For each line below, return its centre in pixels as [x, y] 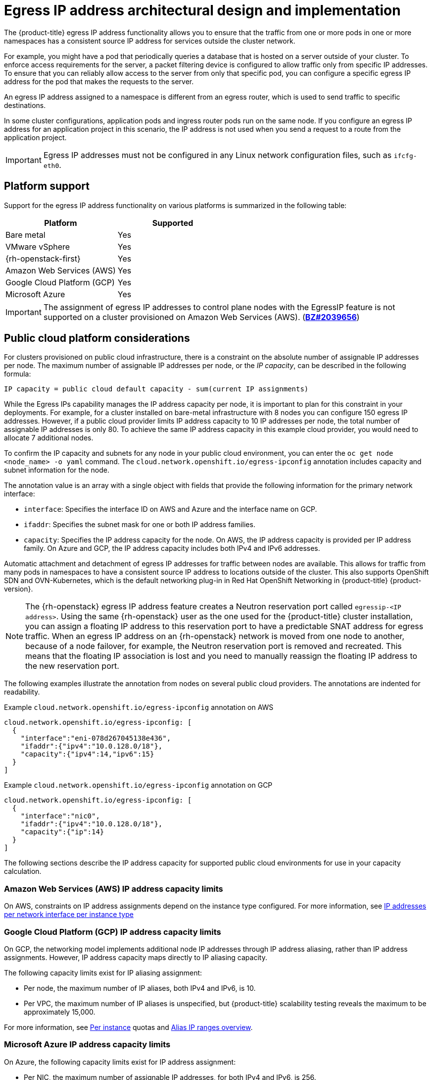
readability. [22, 692]
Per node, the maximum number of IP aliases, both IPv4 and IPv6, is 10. [140, 988]
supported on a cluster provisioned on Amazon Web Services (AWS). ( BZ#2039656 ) [201, 317]
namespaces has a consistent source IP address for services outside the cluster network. [150, 41]
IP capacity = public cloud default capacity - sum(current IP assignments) [156, 389]
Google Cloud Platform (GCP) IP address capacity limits [113, 932]
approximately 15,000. [60, 1012]
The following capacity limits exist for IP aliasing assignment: [103, 972]
